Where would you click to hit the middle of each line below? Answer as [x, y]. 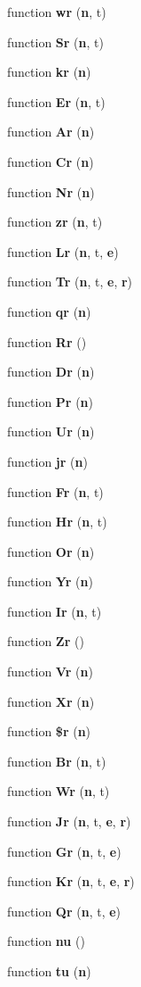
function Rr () [47, 341]
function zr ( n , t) [55, 222]
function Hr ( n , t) [57, 522]
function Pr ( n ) [51, 401]
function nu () [46, 941]
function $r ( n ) [49, 731]
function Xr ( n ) [51, 701]
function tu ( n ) [49, 971]
